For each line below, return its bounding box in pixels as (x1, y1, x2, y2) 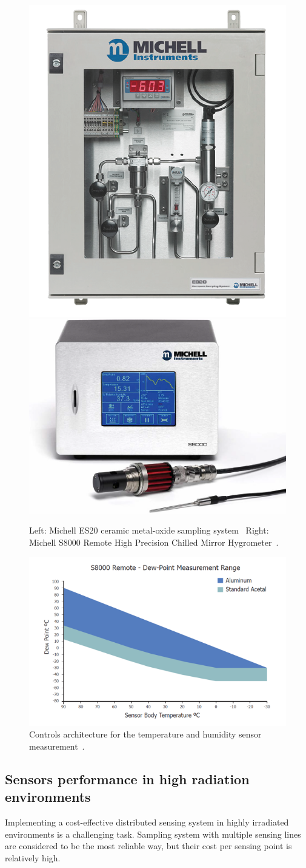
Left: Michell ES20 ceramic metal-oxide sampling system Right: (29, 524, 269, 537)
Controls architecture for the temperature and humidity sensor (29, 728, 262, 741)
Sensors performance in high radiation (5, 769, 250, 788)
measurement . (29, 739, 85, 752)
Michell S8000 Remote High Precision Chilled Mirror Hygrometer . (29, 536, 279, 548)
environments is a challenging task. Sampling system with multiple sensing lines (5, 827, 301, 840)
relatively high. (5, 851, 61, 864)
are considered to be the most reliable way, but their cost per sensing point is (5, 839, 292, 852)
